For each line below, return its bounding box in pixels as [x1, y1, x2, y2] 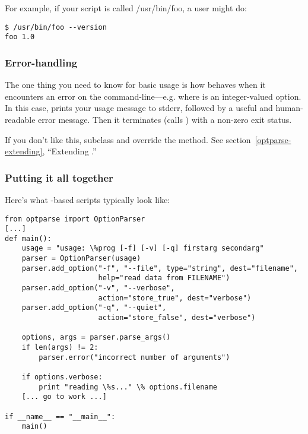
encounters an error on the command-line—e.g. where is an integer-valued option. [5, 90, 301, 102]
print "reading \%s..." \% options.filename [39, 382, 217, 391]
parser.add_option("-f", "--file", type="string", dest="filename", [21, 264, 298, 273]
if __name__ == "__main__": [5, 412, 116, 421]
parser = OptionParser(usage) [21, 254, 141, 263]
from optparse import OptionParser [5, 214, 145, 223]
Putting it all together [5, 170, 113, 185]
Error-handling [5, 55, 78, 69]
